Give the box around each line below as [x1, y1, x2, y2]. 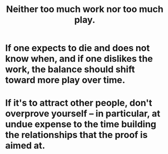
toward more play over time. [5, 74, 126, 86]
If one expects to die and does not [5, 43, 150, 54]
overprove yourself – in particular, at [5, 108, 160, 119]
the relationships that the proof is [5, 129, 148, 141]
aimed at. [5, 140, 45, 151]
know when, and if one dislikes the [5, 53, 153, 65]
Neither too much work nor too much [6, 4, 164, 15]
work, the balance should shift [5, 64, 135, 75]
